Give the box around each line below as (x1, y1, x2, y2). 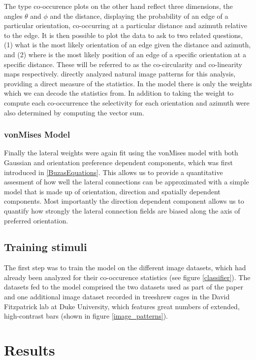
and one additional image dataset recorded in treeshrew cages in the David (4, 291, 230, 302)
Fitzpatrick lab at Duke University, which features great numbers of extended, (4, 301, 240, 311)
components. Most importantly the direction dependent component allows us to (4, 196, 244, 206)
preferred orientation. (4, 215, 68, 225)
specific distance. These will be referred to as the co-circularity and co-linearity (4, 59, 242, 69)
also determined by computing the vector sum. (4, 107, 144, 117)
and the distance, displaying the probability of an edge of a (50, 10, 228, 21)
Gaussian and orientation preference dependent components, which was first (4, 157, 233, 167)
